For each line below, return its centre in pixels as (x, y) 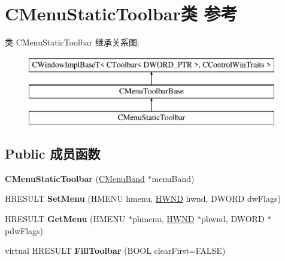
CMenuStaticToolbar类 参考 (121, 13)
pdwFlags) (24, 230)
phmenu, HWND (163, 219)
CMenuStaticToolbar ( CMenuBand (75, 178)
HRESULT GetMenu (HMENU (65, 219)
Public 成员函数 (53, 154)
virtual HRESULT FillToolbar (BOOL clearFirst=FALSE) (115, 251)
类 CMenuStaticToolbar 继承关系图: (72, 42)
